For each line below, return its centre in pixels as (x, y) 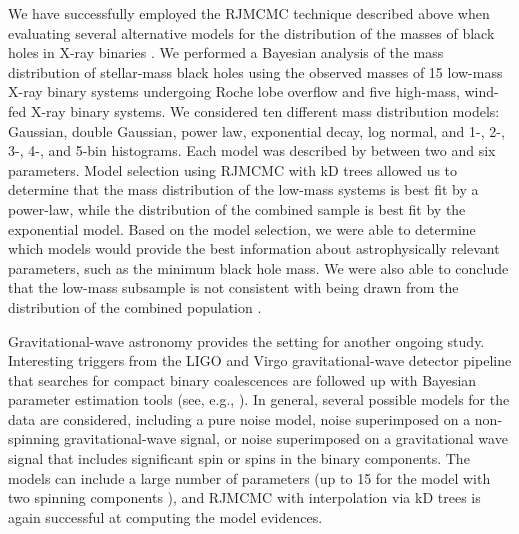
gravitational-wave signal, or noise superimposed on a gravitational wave (286, 438)
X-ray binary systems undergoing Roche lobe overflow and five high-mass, (234, 91)
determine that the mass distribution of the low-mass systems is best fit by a (243, 189)
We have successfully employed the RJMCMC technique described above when (249, 13)
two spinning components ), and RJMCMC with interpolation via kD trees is (244, 497)
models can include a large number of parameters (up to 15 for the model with (249, 477)
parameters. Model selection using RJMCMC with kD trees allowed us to (233, 169)
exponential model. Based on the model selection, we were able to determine (242, 228)
